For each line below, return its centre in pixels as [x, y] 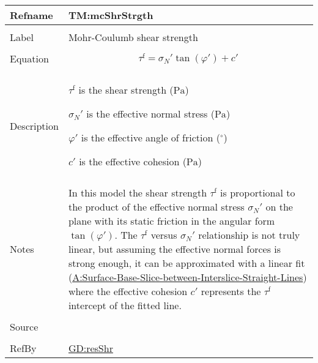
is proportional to [258, 193]
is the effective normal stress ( [150, 114]
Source [24, 327]
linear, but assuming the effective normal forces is [175, 249]
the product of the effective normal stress [156, 207]
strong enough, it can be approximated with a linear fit [187, 263]
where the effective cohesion [128, 291]
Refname [31, 15]
